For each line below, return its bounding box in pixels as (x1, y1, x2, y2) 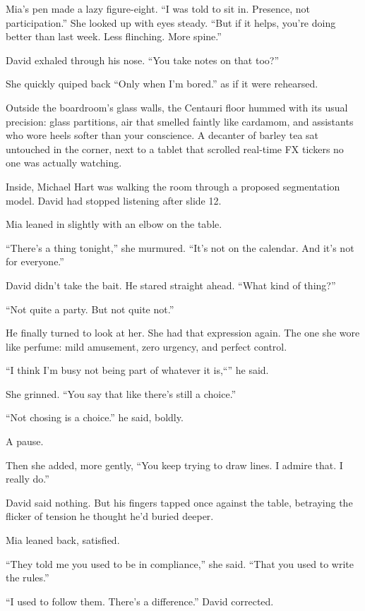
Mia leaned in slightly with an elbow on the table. (6, 217, 222, 231)
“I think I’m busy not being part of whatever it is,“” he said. (6, 363, 269, 377)
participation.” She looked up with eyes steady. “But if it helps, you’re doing (6, 15, 336, 30)
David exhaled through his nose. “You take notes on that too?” (6, 52, 280, 67)
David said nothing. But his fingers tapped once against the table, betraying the (6, 495, 353, 509)
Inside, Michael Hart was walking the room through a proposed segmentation (6, 179, 340, 193)
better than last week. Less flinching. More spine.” (6, 29, 222, 44)
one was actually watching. (6, 155, 122, 170)
